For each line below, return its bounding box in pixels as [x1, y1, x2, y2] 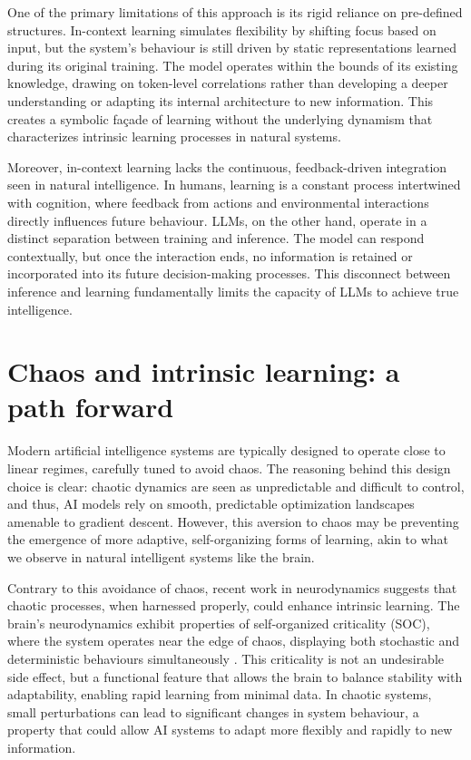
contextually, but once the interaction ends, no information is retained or [7, 246, 413, 265]
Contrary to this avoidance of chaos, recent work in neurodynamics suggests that [7, 578, 457, 597]
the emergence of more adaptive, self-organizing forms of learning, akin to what [7, 530, 449, 549]
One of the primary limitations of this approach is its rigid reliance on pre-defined [7, 3, 463, 21]
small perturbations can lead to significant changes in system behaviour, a [7, 702, 419, 721]
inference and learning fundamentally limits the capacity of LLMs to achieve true [7, 281, 459, 300]
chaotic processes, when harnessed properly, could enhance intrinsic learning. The [7, 596, 460, 615]
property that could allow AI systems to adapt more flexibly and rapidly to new [7, 720, 453, 739]
